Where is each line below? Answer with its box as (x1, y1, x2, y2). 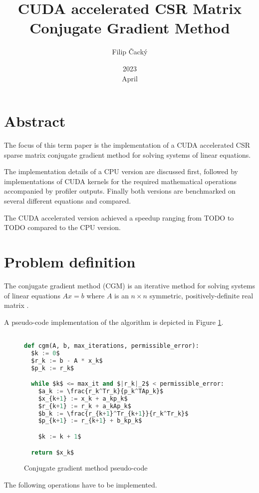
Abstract (4, 111, 66, 131)
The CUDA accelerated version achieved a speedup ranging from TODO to (4, 212, 234, 223)
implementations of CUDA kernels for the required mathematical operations (4, 176, 237, 186)
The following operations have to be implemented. (4, 480, 157, 490)
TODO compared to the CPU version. (4, 222, 121, 233)
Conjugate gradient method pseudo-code (24, 463, 148, 473)
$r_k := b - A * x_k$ (31, 357, 103, 364)
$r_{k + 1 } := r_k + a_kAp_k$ (38, 402, 131, 410)
